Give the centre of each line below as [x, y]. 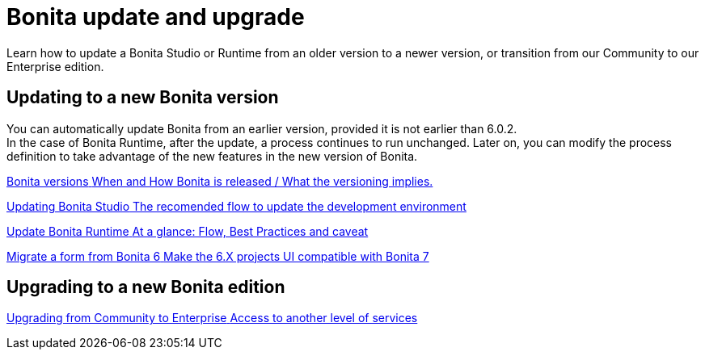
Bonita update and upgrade [156, 17]
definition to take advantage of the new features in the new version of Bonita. [212, 156]
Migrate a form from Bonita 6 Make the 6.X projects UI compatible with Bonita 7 [218, 256]
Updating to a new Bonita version [143, 98]
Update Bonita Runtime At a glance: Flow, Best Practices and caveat [188, 231]
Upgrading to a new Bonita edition [146, 287]
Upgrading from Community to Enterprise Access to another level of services [212, 318]
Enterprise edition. [55, 66]
